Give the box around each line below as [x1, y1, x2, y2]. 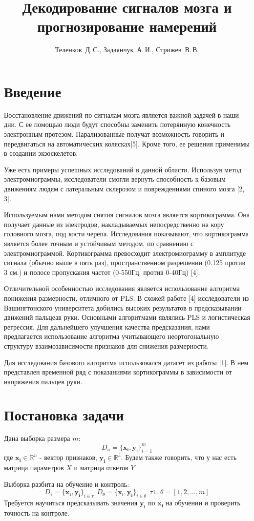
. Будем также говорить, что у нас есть [121, 452, 237, 462]
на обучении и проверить [166, 498, 240, 508]
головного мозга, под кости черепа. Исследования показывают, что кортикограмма [4, 229, 249, 239]
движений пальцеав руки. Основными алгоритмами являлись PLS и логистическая [4, 312, 250, 322]
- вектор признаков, [39, 452, 97, 462]
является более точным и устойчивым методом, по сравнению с [4, 238, 194, 248]
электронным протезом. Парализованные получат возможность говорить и [4, 129, 224, 139]
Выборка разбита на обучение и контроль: [4, 479, 129, 489]
